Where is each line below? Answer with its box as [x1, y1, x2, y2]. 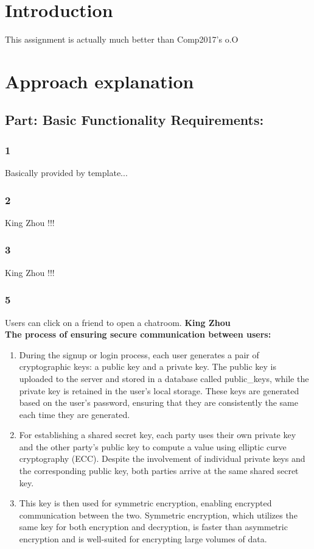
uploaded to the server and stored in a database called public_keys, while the [19, 372, 309, 384]
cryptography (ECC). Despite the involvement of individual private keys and [19, 452, 305, 465]
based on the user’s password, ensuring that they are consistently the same [19, 396, 298, 409]
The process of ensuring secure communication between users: [5, 328, 271, 341]
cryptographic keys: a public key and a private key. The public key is [19, 360, 277, 373]
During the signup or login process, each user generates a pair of [19, 348, 259, 361]
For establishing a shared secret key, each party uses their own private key [19, 428, 296, 441]
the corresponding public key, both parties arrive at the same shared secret [19, 464, 299, 477]
